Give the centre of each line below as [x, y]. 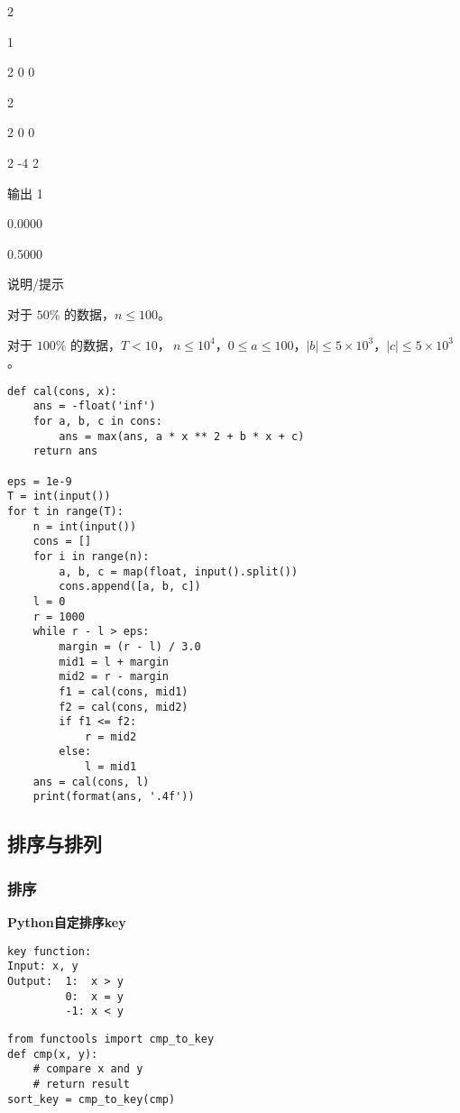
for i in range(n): [91, 556]
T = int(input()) [59, 497]
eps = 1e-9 [40, 481]
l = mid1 [110, 767]
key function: [50, 951]
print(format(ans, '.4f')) [114, 797]
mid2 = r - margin [114, 677]
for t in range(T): [65, 511]
